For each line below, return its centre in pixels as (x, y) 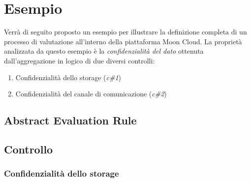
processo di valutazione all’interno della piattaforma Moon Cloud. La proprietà (123, 41)
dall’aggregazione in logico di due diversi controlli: (79, 60)
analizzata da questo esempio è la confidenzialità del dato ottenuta (104, 51)
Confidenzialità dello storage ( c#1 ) (68, 77)
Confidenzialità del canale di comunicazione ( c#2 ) (91, 94)
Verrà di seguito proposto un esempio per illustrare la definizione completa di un (125, 32)
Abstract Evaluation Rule (70, 120)
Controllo (29, 149)
